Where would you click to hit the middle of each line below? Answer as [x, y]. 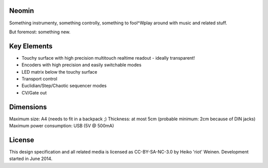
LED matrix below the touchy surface [60, 72]
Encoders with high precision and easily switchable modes [81, 65]
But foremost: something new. [40, 32]
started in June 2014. [31, 159]
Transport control [39, 79]
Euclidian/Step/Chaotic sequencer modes [64, 86]
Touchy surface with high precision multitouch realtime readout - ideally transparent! [108, 58]
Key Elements [31, 46]
